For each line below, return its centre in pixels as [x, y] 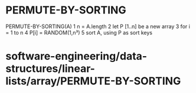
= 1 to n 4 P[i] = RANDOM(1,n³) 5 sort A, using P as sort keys [79, 32]
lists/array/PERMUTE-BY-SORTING [93, 81]
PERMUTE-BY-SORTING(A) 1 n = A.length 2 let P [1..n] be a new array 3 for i [98, 26]
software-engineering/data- [76, 56]
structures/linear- [50, 69]
